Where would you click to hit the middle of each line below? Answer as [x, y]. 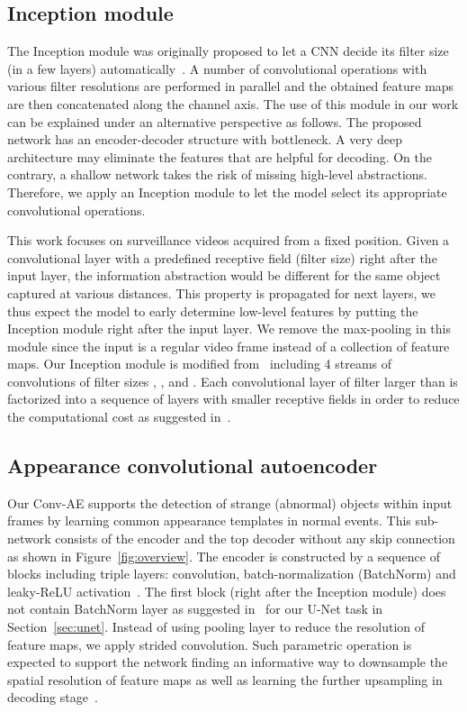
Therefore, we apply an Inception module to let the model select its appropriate [227, 192]
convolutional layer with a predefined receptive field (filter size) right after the [222, 257]
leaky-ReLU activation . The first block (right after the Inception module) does [227, 591]
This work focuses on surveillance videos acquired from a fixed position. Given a [229, 240]
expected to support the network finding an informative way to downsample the [228, 662]
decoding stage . [53, 697]
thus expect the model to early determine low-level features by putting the [213, 310]
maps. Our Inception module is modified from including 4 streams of [200, 364]
